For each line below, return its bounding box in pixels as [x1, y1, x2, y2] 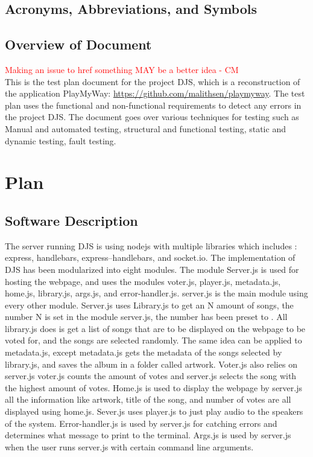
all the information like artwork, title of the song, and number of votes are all [5, 393, 291, 406]
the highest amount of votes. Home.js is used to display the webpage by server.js [5, 381, 302, 394]
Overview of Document [5, 35, 152, 54]
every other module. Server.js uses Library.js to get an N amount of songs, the [5, 298, 294, 311]
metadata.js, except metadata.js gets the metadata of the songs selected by [5, 346, 282, 359]
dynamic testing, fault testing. [5, 134, 116, 147]
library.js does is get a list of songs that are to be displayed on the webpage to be [5, 322, 306, 334]
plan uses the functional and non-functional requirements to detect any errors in [5, 98, 302, 111]
